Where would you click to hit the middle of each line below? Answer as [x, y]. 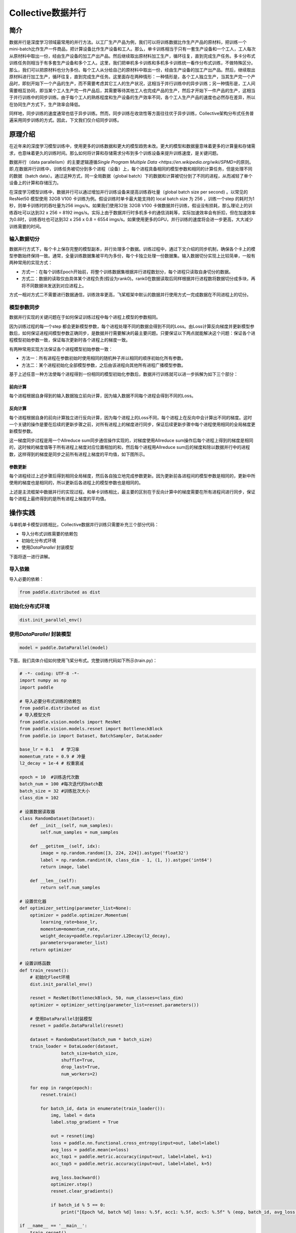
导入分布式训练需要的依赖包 [50, 534]
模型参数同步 [24, 307]
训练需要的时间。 [26, 226]
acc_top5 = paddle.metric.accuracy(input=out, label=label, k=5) [131, 1163]
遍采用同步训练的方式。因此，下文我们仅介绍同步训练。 [65, 120]
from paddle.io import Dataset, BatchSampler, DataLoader [91, 736]
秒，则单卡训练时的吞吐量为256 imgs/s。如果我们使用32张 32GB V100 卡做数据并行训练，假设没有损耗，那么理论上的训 [131, 206]
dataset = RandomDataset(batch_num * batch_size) [91, 1039]
